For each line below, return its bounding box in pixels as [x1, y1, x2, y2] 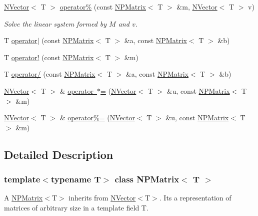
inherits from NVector [68, 192, 136, 203]
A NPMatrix [4, 192, 43, 203]
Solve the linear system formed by [4, 18, 107, 29]
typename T [50, 173, 101, 185]
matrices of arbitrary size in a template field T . [4, 202, 148, 212]
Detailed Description [4, 146, 113, 162]
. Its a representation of [159, 192, 231, 203]
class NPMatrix [114, 173, 179, 185]
